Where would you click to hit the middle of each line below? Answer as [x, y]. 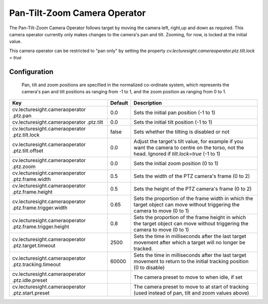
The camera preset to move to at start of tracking [191, 287]
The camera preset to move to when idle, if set [188, 277]
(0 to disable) [149, 268]
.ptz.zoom [24, 167]
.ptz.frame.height [32, 192]
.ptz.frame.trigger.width [40, 208]
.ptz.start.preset [31, 293]
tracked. [143, 249]
